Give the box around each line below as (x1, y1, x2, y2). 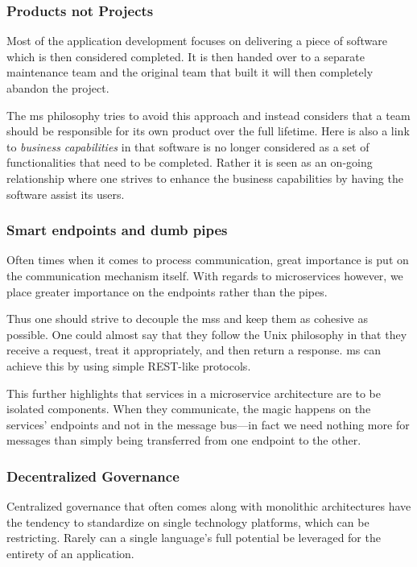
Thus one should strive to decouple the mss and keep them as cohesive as (6, 310, 368, 327)
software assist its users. (6, 185, 125, 202)
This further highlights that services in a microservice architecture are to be (6, 384, 382, 401)
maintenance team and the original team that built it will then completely (6, 64, 374, 81)
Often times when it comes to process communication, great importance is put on (6, 251, 409, 268)
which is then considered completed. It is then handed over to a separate (6, 48, 365, 64)
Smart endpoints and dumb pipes (6, 220, 228, 240)
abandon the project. (6, 80, 109, 96)
